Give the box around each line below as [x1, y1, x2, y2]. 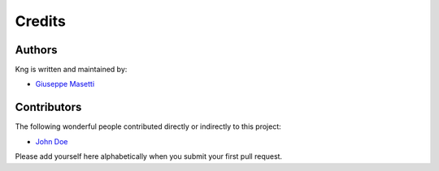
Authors [15, 43, 58, 57]
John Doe [35, 136, 68, 146]
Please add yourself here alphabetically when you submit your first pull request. [15, 152, 283, 161]
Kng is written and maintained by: [15, 65, 128, 75]
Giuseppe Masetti [35, 79, 95, 89]
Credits [15, 12, 67, 30]
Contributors [15, 100, 82, 114]
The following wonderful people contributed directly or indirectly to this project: [15, 122, 282, 131]
